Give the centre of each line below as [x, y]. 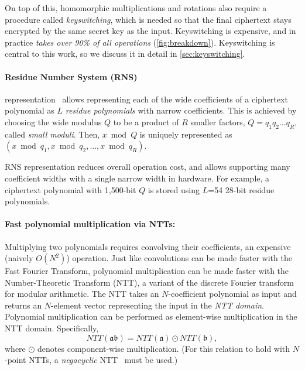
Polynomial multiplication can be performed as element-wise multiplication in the [151, 316]
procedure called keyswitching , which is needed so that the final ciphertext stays [148, 19]
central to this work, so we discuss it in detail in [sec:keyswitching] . [125, 54]
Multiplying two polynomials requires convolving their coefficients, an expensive [148, 246]
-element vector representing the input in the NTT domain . [157, 305]
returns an [23, 305]
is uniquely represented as [186, 134]
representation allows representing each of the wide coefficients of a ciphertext [146, 99]
